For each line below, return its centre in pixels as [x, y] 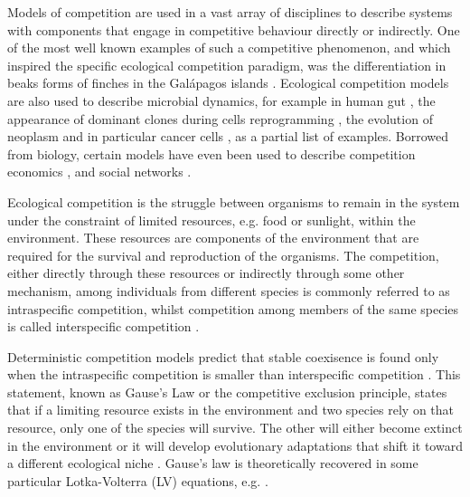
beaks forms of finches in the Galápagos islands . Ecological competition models [228, 83]
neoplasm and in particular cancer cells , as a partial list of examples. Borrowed [228, 136]
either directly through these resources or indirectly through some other [206, 273]
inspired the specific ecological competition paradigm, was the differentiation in [227, 65]
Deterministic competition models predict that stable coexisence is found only [223, 356]
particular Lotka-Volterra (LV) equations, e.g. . [138, 480]
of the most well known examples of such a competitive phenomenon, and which [229, 48]
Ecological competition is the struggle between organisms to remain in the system [234, 201]
